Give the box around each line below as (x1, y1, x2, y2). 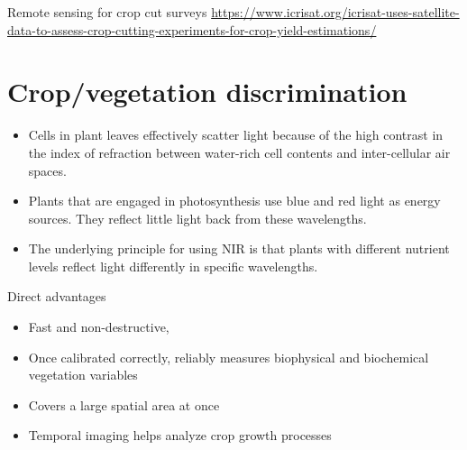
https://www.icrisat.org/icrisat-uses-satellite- (211, 3, 460, 21)
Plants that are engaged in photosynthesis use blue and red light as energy (28, 191, 441, 210)
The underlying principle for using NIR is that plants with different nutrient (28, 239, 450, 258)
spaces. (28, 161, 67, 179)
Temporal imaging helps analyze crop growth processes (28, 426, 332, 445)
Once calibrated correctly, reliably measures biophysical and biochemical (28, 347, 429, 366)
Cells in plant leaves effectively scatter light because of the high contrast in (28, 125, 444, 144)
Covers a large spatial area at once (28, 395, 220, 414)
